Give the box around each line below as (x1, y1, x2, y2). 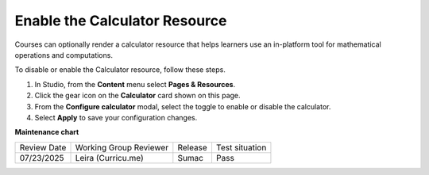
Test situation (215, 142, 267, 153)
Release (177, 142, 208, 153)
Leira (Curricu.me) (75, 152, 144, 163)
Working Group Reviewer (75, 142, 169, 153)
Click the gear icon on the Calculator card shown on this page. (34, 91, 242, 101)
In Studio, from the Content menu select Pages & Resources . (34, 79, 236, 89)
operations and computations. (14, 50, 113, 59)
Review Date (19, 142, 67, 153)
